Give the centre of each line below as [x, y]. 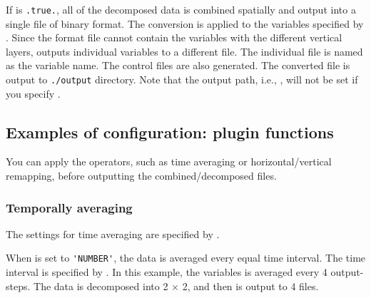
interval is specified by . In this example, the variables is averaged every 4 [167, 272]
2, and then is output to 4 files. [250, 286]
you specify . [33, 93]
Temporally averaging [69, 207]
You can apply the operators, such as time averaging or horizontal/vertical [169, 161]
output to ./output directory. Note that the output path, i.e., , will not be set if [182, 79]
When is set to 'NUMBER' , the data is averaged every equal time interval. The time [186, 258]
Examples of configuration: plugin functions [170, 132]
